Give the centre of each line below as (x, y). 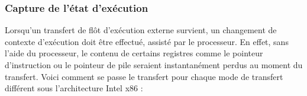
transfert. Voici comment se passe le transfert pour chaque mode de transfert (144, 76)
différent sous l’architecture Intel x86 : (74, 88)
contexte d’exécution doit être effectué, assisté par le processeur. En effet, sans (147, 41)
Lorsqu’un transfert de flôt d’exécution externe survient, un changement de (141, 30)
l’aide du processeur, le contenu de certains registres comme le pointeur (134, 53)
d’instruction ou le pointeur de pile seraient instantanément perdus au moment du (154, 65)
